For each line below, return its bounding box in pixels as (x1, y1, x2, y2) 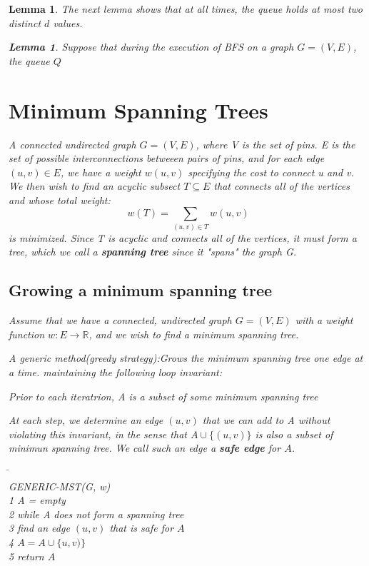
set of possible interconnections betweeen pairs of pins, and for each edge (9, 151, 325, 166)
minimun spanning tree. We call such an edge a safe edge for (9, 440, 281, 455)
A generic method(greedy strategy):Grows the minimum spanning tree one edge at (9, 350, 363, 365)
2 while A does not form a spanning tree (9, 506, 184, 521)
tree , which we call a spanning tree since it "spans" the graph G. (9, 244, 297, 259)
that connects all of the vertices (213, 178, 350, 193)
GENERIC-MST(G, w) (9, 478, 111, 493)
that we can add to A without (202, 413, 330, 428)
